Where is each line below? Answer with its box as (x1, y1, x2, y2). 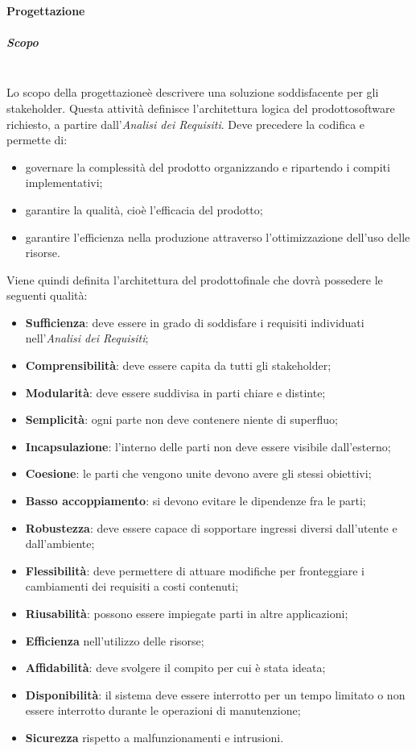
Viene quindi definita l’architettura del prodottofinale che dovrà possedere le (6, 271, 383, 288)
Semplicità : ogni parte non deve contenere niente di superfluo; (25, 411, 338, 428)
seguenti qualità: (6, 287, 88, 304)
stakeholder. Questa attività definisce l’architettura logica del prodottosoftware (6, 99, 395, 116)
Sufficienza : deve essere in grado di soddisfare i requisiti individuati (25, 313, 365, 330)
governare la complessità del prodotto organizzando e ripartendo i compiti (25, 158, 390, 175)
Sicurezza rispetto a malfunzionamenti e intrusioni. (25, 728, 284, 745)
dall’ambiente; (25, 535, 95, 552)
